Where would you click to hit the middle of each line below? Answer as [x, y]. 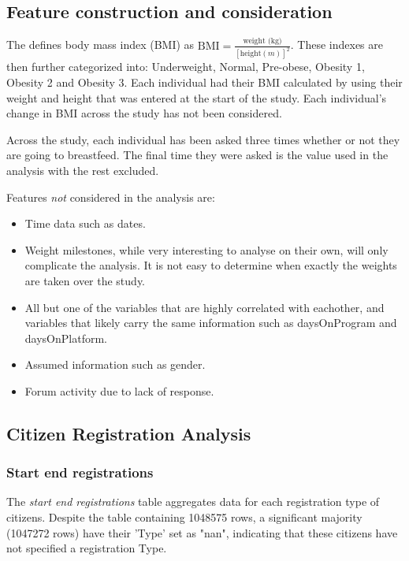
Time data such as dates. [85, 223]
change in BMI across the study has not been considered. [144, 113]
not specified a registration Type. [87, 548]
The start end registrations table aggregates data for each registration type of [193, 502]
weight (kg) [262, 41]
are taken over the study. [85, 280]
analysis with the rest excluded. [83, 170]
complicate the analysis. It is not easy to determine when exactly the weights [211, 265]
